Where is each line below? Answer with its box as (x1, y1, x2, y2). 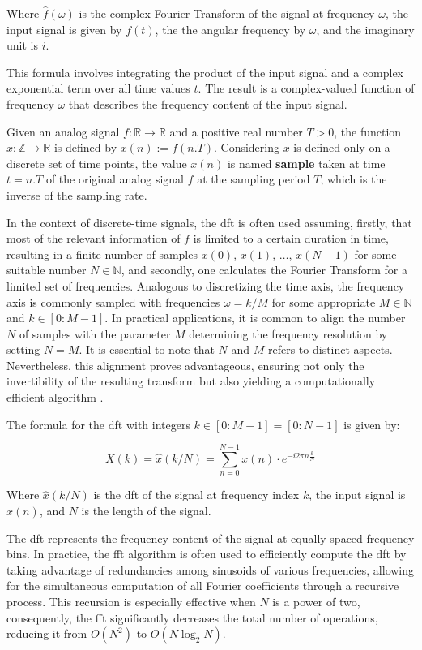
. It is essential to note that (79, 341, 215, 358)
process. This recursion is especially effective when (6, 592, 256, 609)
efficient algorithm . (6, 389, 104, 406)
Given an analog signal (6, 123, 120, 140)
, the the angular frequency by (155, 20, 306, 37)
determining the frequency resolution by (189, 325, 388, 342)
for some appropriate (271, 293, 376, 310)
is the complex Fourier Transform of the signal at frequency (79, 5, 375, 21)
